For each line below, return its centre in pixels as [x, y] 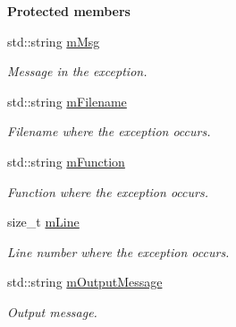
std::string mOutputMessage [85, 282]
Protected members [69, 11]
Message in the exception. [77, 71]
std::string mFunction [66, 161]
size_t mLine [43, 222]
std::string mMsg [54, 41]
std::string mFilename [67, 101]
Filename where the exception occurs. [109, 131]
